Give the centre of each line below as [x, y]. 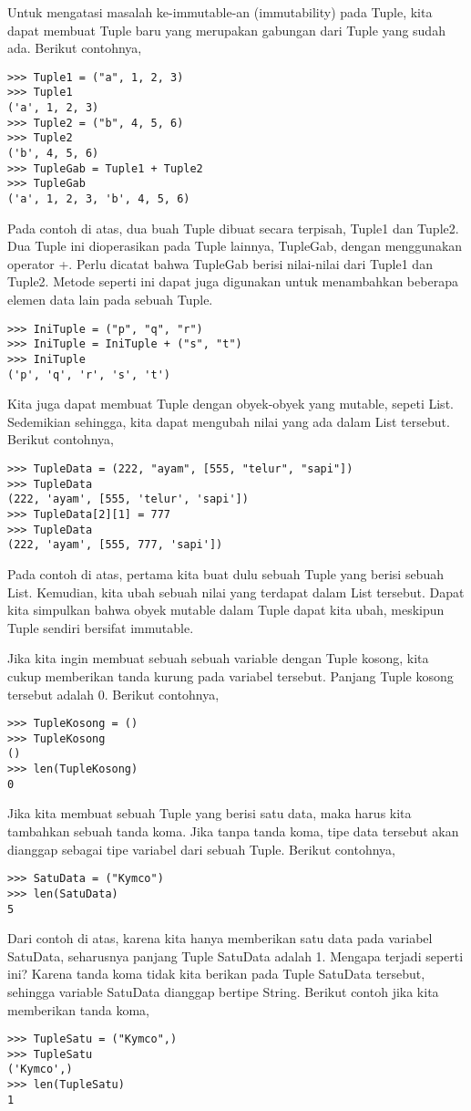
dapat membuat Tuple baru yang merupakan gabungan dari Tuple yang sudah [226, 30]
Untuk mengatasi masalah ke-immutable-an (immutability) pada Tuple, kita [220, 12]
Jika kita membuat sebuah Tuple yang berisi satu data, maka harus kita [210, 813]
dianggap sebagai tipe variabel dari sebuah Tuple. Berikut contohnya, [201, 849]
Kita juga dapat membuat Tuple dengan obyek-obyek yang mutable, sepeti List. [230, 404]
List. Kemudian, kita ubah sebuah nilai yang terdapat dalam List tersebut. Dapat [236, 592]
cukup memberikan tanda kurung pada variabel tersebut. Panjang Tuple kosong [230, 675]
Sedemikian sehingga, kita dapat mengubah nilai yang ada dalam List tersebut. [229, 421]
